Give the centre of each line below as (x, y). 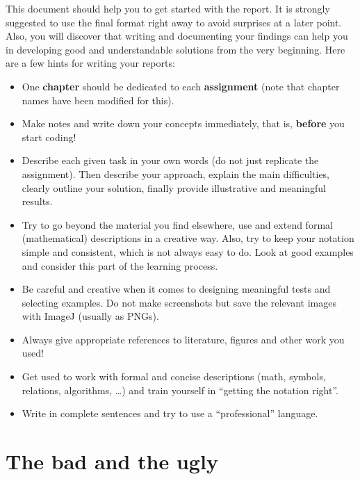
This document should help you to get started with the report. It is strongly (168, 8)
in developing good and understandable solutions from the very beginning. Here (175, 49)
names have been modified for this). (98, 100)
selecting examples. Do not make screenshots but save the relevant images (179, 302)
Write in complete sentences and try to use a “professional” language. (170, 413)
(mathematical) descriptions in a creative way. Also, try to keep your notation (188, 238)
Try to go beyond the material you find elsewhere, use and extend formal (177, 224)
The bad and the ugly (112, 461)
